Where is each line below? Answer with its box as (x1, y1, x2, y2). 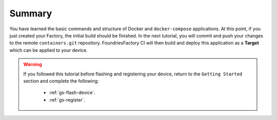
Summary (9, 8, 52, 19)
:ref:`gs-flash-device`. (49, 90, 96, 96)
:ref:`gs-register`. (49, 96, 86, 103)
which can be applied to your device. (9, 47, 88, 53)
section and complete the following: (23, 77, 99, 84)
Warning (23, 62, 42, 68)
